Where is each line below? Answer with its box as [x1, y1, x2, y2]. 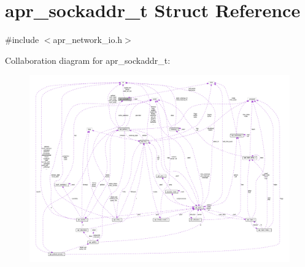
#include [5, 33, 39, 46]
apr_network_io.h [53, 33, 123, 46]
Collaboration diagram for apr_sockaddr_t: [5, 53, 171, 66]
